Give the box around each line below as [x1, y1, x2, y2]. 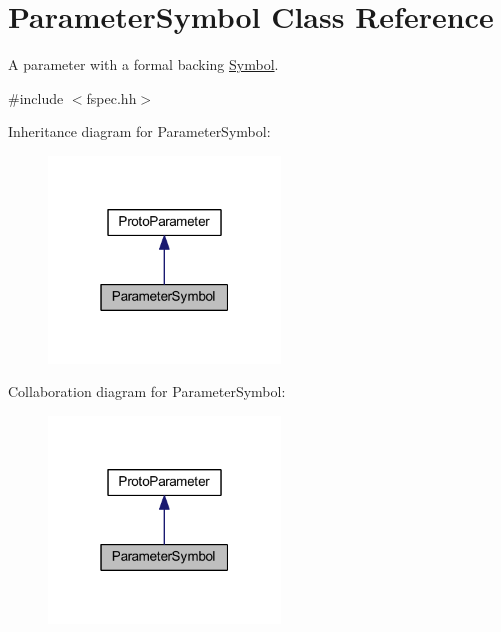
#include [8, 87, 64, 108]
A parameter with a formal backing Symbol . [8, 54, 279, 75]
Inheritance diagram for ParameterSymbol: [8, 121, 271, 142]
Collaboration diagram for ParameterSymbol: [8, 381, 286, 402]
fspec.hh [86, 87, 137, 108]
